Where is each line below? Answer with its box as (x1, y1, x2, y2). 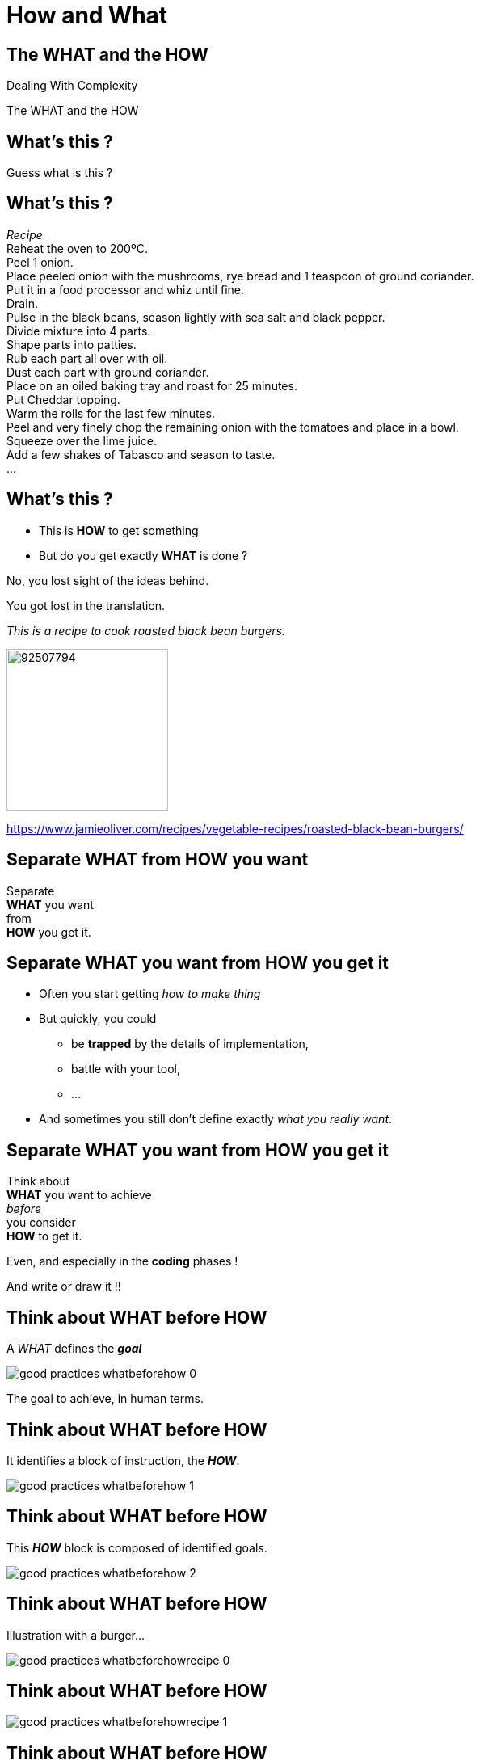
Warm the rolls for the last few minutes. (6, 406, 215, 420)
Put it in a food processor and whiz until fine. (6, 282, 244, 297)
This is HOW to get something (39, 523, 199, 537)
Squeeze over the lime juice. (6, 433, 158, 448)
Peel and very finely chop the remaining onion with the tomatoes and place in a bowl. (6, 419, 459, 434)
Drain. (6, 296, 38, 310)
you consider (6, 1215, 76, 1230)
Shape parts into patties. (6, 337, 137, 352)
